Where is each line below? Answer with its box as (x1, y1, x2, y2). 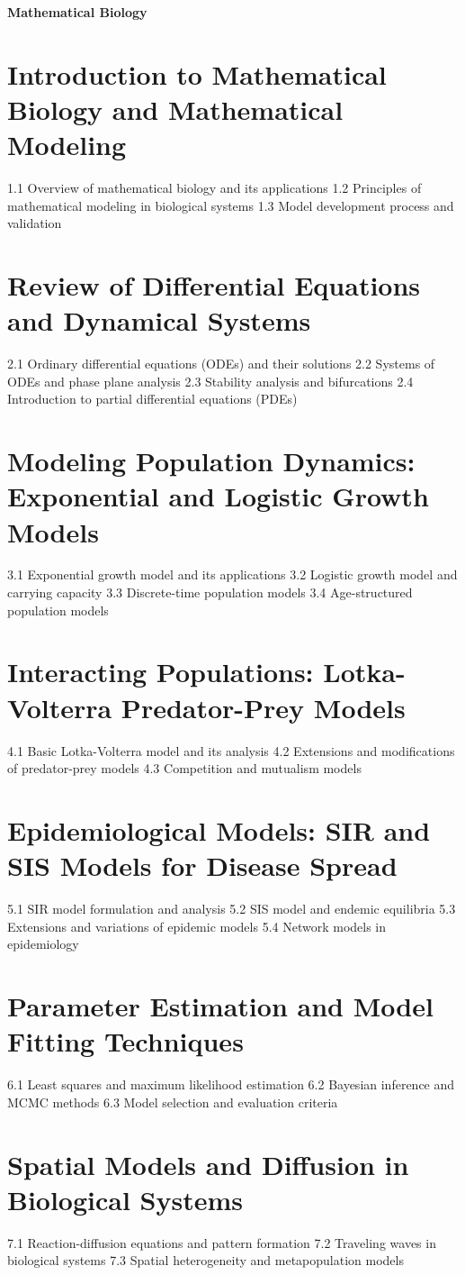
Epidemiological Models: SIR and (7, 811, 431, 848)
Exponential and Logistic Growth (7, 478, 429, 515)
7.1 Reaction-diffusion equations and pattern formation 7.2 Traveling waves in (7, 1233, 436, 1252)
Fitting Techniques (7, 1023, 244, 1060)
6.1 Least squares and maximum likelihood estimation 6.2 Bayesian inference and (7, 1075, 455, 1094)
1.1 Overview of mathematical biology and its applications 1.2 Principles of (7, 178, 422, 197)
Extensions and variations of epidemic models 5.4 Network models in (7, 916, 387, 935)
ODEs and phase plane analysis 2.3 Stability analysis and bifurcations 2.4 (7, 371, 414, 390)
